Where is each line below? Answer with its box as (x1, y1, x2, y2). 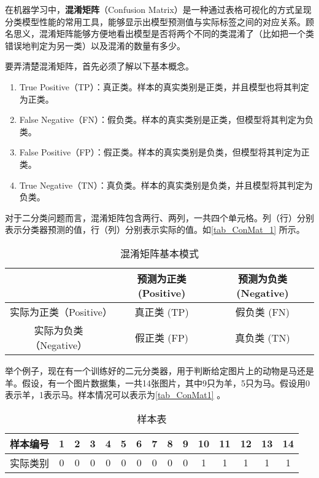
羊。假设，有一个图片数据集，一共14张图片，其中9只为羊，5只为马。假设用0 (5, 376, 310, 389)
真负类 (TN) (235, 330, 290, 345)
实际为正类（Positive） (10, 304, 112, 319)
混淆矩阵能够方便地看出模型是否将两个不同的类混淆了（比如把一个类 (39, 27, 314, 40)
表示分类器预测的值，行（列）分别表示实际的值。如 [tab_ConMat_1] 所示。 (5, 223, 305, 236)
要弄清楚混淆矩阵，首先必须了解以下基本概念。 (5, 60, 194, 72)
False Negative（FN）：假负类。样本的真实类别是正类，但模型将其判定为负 (19, 113, 313, 126)
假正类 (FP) (134, 330, 189, 345)
